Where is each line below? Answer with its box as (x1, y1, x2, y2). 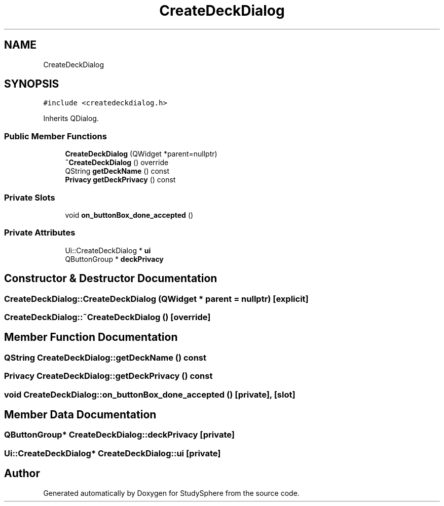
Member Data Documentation (4, 408, 157, 421)
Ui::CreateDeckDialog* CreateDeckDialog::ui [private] (4, 448, 221, 458)
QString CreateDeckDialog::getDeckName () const (4, 352, 206, 363)
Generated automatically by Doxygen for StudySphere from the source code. (43, 488, 300, 497)
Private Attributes (4, 227, 76, 238)
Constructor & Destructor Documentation (4, 272, 217, 285)
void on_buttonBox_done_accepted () (65, 210, 194, 219)
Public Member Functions (4, 131, 107, 141)
